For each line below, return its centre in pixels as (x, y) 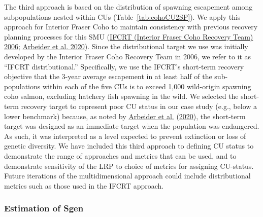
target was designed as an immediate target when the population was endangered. (132, 126)
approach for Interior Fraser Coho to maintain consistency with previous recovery (131, 27)
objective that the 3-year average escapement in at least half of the (108, 76)
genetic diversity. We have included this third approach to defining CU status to (129, 146)
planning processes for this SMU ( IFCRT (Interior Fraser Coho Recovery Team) (129, 36)
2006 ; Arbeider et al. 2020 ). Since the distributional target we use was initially (126, 46)
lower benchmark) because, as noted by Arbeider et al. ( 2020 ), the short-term (125, 116)
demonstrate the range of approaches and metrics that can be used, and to (120, 155)
